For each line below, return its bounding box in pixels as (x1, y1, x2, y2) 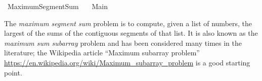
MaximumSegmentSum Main (7, 1, 108, 11)
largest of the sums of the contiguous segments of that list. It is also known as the (4, 28, 258, 38)
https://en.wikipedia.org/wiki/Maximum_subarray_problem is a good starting (4, 57, 250, 67)
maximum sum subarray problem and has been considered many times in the (4, 37, 242, 48)
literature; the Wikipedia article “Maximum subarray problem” (4, 47, 200, 58)
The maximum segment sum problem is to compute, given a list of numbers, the (4, 18, 252, 28)
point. (4, 67, 22, 77)
